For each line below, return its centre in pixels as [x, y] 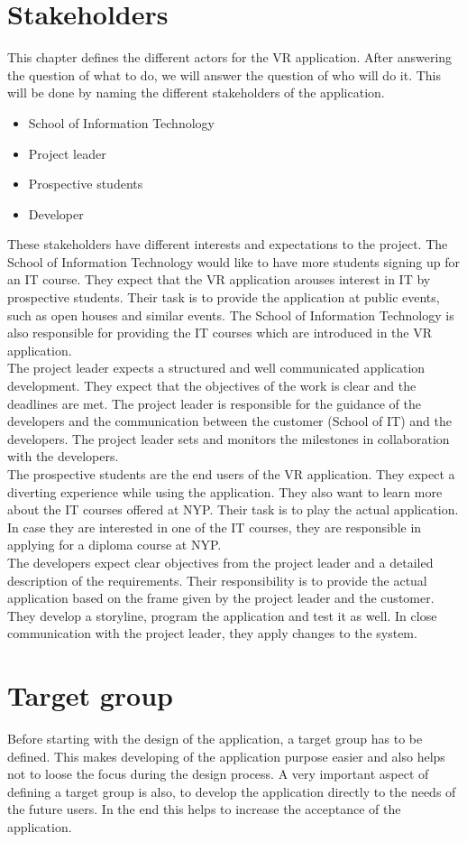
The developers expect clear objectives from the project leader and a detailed [220, 562]
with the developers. [63, 456]
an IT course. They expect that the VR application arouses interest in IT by [219, 279]
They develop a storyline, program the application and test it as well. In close [222, 615]
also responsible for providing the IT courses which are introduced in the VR [220, 333]
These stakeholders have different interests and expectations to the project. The [228, 244]
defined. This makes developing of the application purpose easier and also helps [226, 756]
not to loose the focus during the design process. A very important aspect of [218, 774]
